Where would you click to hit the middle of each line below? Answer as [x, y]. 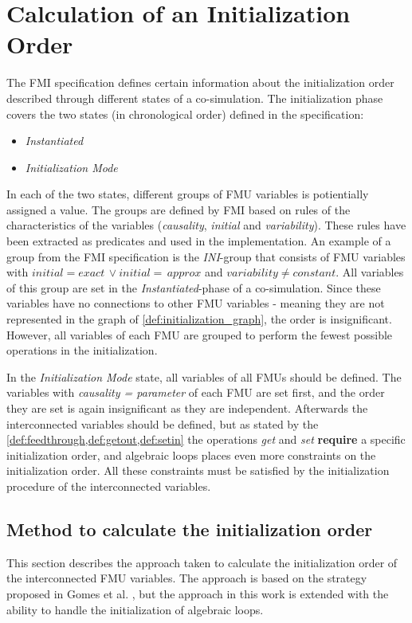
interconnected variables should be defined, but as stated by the [163, 423]
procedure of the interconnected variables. [109, 486]
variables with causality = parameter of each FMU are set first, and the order [196, 392]
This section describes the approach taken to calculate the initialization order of [202, 562]
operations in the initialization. [82, 350]
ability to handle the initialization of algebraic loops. [135, 609]
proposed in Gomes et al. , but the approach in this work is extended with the [198, 593]
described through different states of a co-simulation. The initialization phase [195, 98]
